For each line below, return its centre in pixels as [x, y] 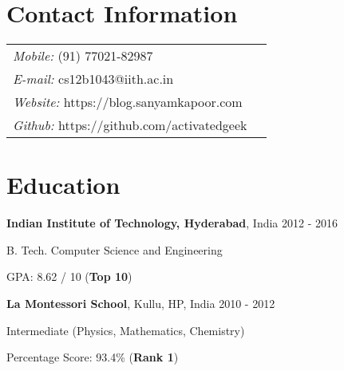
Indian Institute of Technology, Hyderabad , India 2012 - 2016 [172, 223]
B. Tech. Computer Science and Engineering [115, 249]
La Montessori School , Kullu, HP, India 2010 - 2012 [141, 304]
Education [63, 185]
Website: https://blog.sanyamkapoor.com [128, 102]
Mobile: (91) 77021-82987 [83, 56]
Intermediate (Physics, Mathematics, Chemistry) [126, 330]
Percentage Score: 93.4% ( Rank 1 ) [93, 357]
